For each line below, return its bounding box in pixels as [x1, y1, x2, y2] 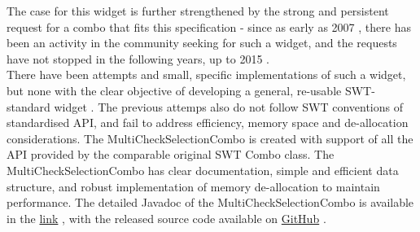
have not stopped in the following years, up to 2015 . [7, 50, 269, 67]
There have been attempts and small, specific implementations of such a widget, [7, 66, 406, 83]
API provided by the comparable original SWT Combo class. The [7, 146, 335, 163]
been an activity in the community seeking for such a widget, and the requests [7, 34, 397, 51]
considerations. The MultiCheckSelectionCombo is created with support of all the [7, 129, 413, 147]
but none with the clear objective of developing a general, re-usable [7, 81, 342, 98]
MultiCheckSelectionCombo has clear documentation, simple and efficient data [7, 161, 399, 178]
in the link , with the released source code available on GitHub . [7, 209, 326, 226]
